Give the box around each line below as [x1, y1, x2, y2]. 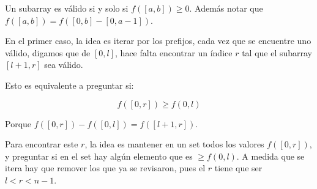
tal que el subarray [242, 46, 313, 59]
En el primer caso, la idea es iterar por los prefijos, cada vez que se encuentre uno [5, 34, 311, 47]
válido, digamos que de [5, 46, 91, 59]
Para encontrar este [5, 138, 78, 150]
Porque [5, 117, 32, 130]
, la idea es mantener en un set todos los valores [84, 138, 264, 150]
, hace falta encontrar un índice [115, 46, 233, 59]
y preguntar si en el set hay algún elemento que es [5, 149, 193, 162]
